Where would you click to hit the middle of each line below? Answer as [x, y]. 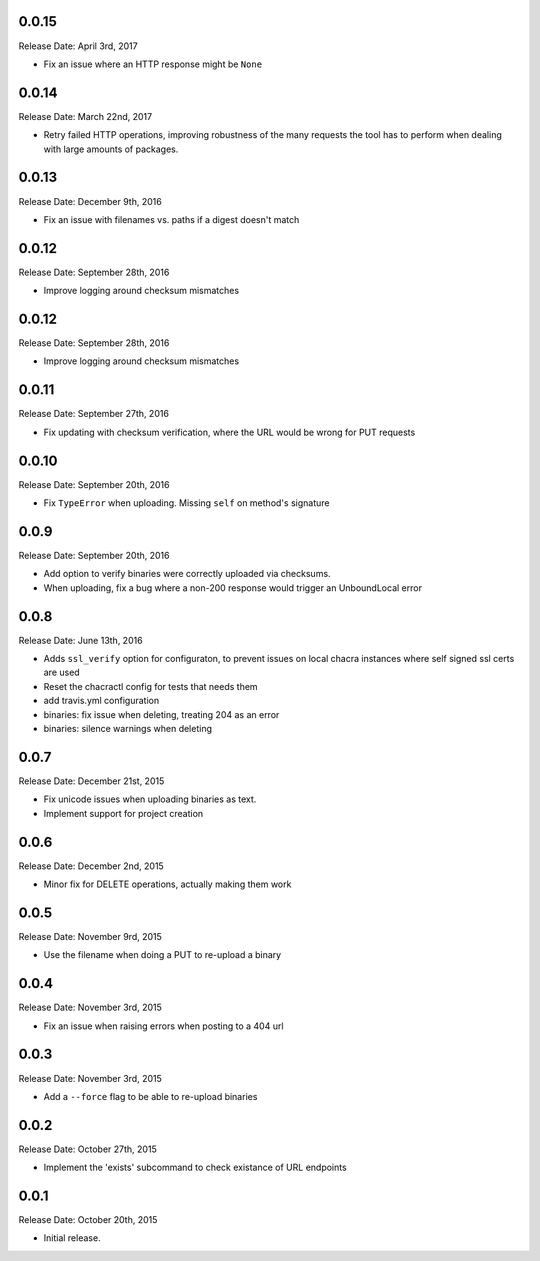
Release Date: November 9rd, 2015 [90, 936]
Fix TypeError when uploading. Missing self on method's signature [186, 503]
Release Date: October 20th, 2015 [88, 1220]
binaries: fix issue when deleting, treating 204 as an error [161, 714]
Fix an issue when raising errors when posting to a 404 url [163, 1026]
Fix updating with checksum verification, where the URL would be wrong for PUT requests [229, 432]
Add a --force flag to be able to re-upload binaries [150, 1096]
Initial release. [72, 1238]
